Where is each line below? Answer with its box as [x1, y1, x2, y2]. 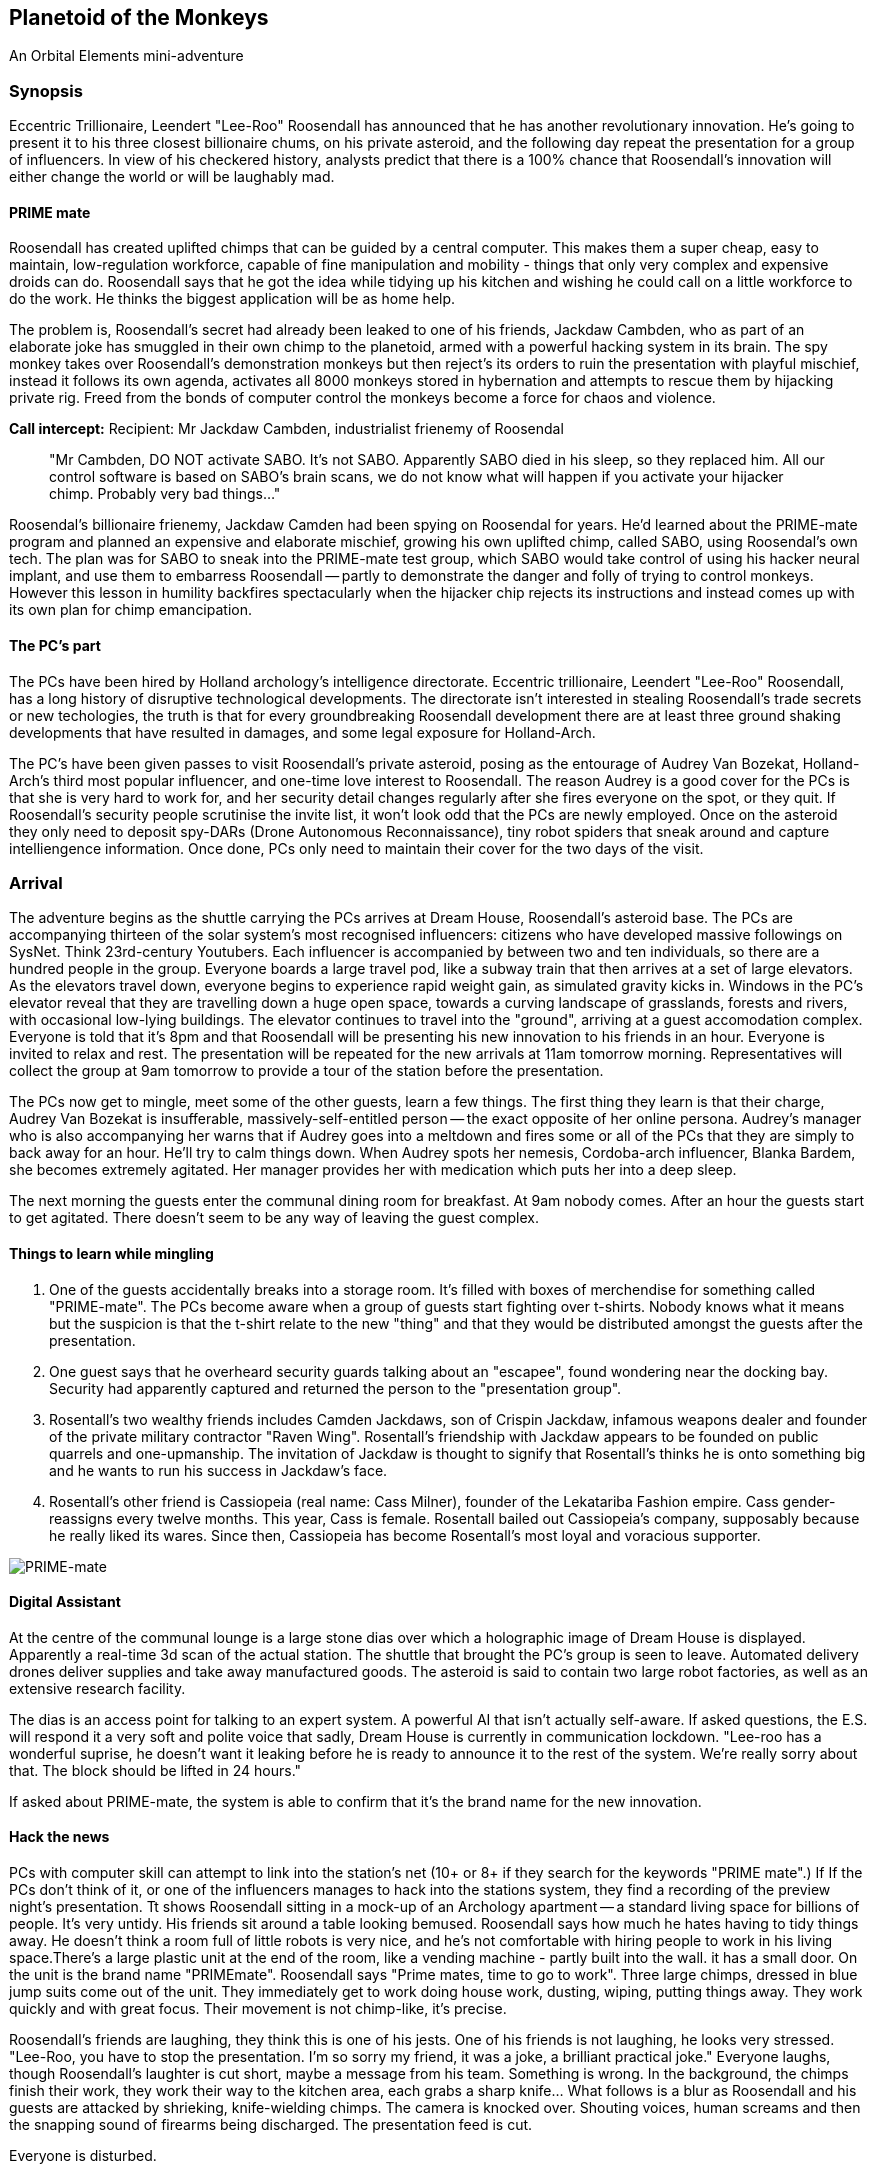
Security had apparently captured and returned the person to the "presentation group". [49, 1379, 622, 1397]
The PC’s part [9, 637, 101, 654]
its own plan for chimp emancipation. [9, 601, 253, 619]
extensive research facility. [9, 1679, 186, 1697]
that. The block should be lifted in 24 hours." [9, 1761, 302, 1779]
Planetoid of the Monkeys [9, 5, 269, 30]
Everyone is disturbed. [9, 2147, 157, 2165]
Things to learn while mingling [9, 1244, 214, 1262]
